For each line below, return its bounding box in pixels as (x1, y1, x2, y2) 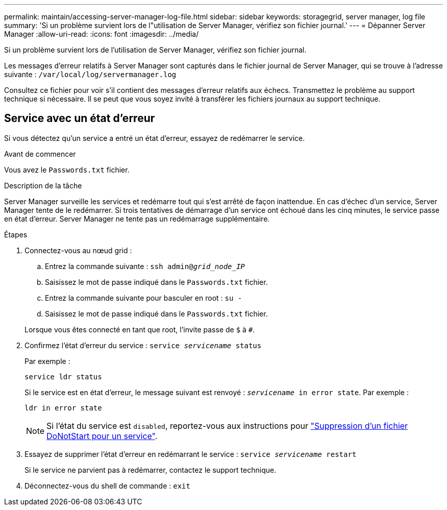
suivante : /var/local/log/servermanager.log (4, 70, 177, 79)
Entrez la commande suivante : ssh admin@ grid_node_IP (45, 261, 245, 271)
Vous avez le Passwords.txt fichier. (4, 165, 130, 174)
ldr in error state (24, 403, 102, 412)
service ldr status (24, 372, 102, 381)
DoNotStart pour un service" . (46, 430, 158, 441)
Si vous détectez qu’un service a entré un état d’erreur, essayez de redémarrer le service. (4, 133, 305, 142)
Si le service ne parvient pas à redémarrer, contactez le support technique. (24, 465, 277, 474)
